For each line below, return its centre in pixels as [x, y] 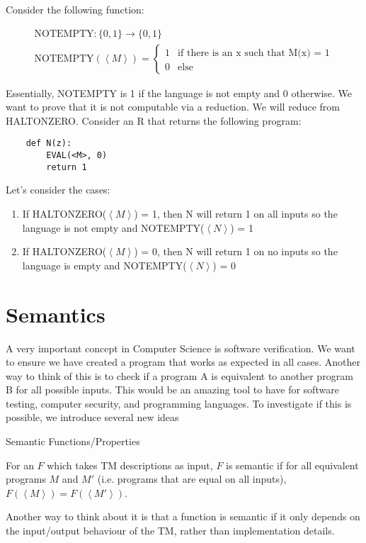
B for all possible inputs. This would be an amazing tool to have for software [172, 390]
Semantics [56, 314]
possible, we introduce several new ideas [92, 417]
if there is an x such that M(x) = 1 [254, 53]
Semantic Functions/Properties [73, 441]
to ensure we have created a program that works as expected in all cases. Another [183, 362]
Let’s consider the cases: [58, 190]
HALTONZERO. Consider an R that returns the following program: [154, 120]
